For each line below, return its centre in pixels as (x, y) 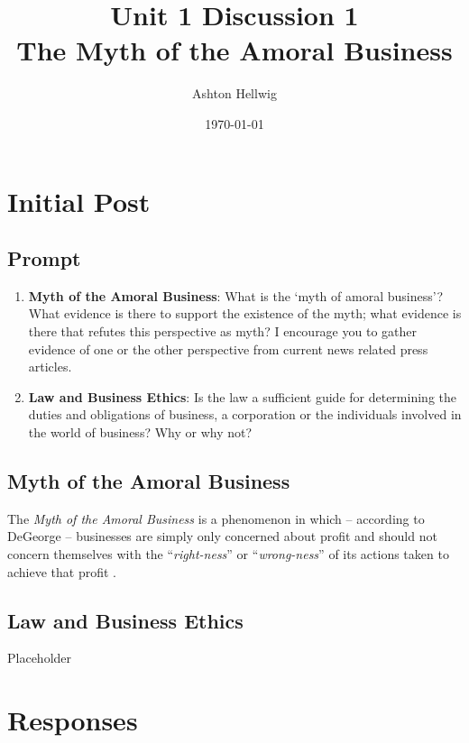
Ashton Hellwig (234, 93)
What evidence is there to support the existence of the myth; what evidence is (245, 313)
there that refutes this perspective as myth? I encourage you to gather (222, 331)
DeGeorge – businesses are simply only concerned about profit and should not (222, 536)
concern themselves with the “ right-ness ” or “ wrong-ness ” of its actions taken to (228, 554)
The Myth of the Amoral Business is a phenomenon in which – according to (216, 518)
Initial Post (79, 201)
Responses (73, 720)
